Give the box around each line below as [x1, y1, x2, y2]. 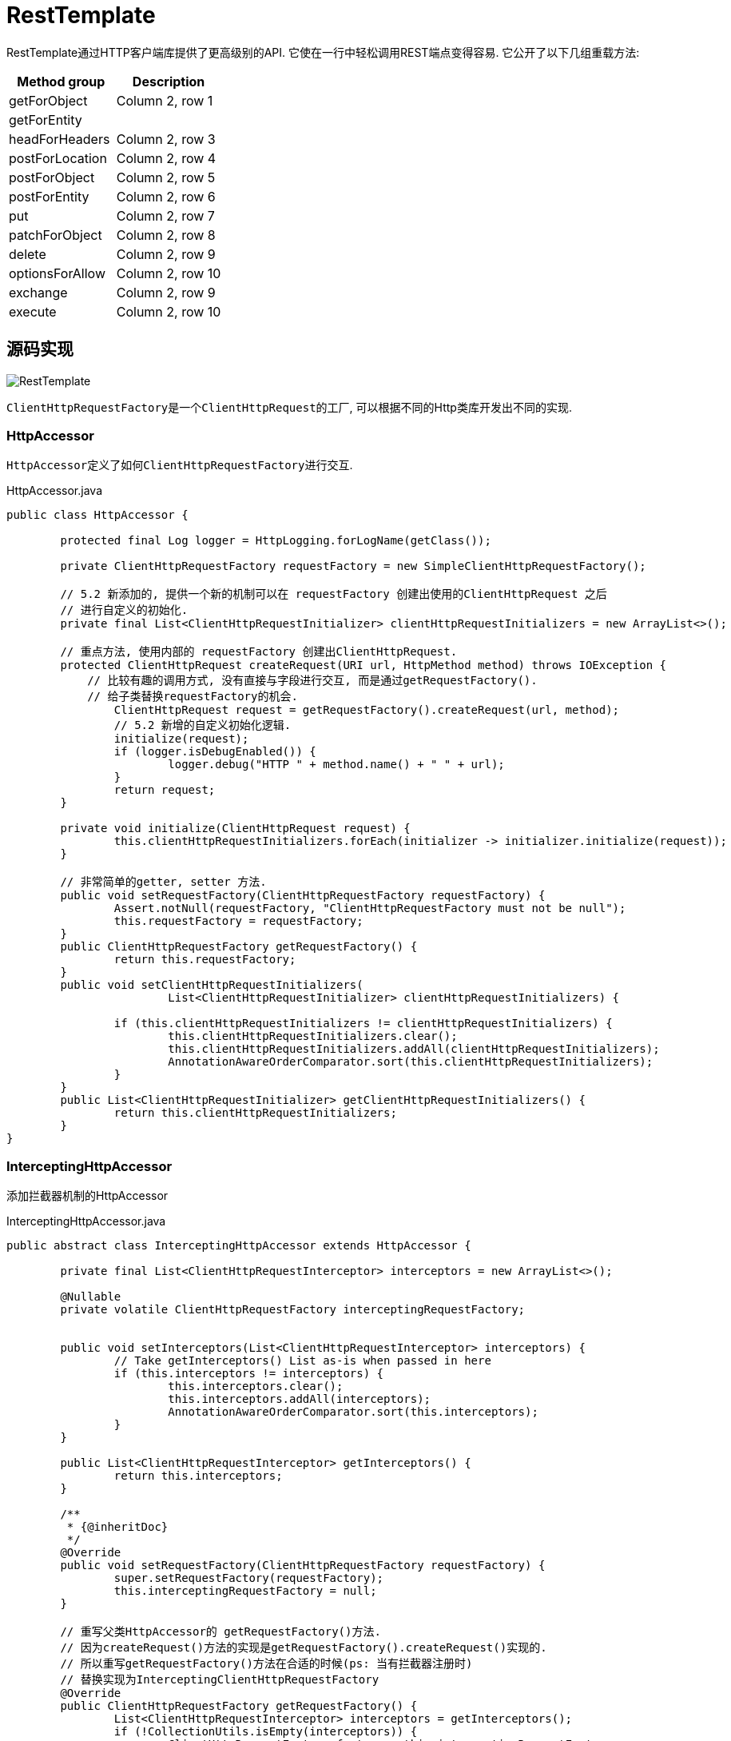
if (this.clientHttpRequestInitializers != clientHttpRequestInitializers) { [113, 1017, 613, 1030]
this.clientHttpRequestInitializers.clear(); [168, 1030, 458, 1043]
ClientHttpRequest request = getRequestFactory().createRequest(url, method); [113, 703, 620, 717]
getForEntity [9, 111, 82, 128]
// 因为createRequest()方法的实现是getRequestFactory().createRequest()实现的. [60, 1641, 547, 1655]
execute [9, 303, 57, 320]
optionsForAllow [9, 265, 105, 281]
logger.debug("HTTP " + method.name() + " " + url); [168, 758, 505, 771]
